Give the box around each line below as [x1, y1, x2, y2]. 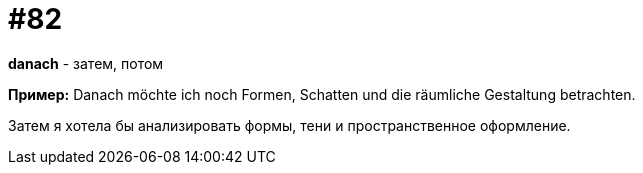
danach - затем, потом [8, 54, 164, 72]
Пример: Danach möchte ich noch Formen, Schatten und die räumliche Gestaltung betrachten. [8, 85, 636, 103]
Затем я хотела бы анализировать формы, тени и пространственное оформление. [8, 116, 571, 134]
